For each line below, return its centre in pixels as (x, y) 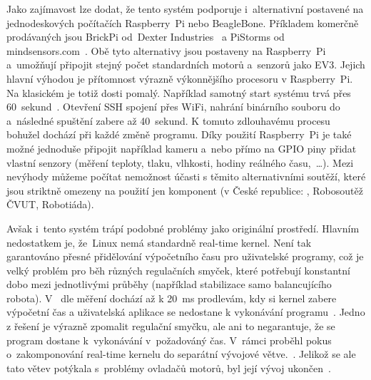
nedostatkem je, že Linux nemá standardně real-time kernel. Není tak (159, 242)
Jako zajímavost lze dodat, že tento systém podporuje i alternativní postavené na (185, 9)
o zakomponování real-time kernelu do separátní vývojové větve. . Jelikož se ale (181, 354)
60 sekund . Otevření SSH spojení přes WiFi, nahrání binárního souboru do (173, 107)
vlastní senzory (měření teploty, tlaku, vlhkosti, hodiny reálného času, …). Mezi (180, 162)
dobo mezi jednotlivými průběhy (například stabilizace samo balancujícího (169, 284)
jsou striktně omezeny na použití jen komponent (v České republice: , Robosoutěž (185, 190)
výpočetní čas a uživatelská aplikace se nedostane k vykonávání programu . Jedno (186, 312)
